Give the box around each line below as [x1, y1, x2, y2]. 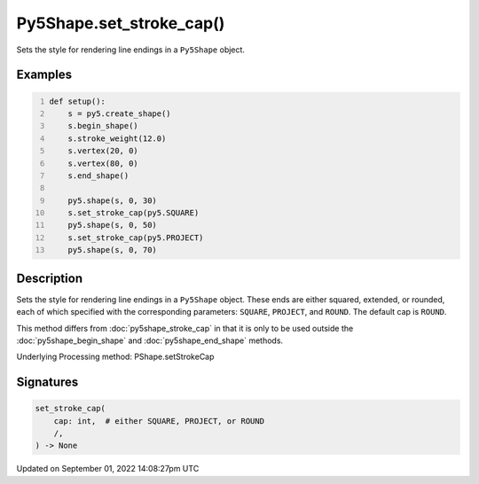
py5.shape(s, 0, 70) [67, 245, 157, 255]
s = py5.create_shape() [67, 108, 172, 119]
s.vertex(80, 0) [67, 158, 139, 168]
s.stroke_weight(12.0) [67, 133, 167, 144]
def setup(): [49, 96, 106, 106]
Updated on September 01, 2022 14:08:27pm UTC [16, 464, 200, 474]
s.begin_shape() [67, 121, 139, 131]
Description [16, 270, 83, 285]
